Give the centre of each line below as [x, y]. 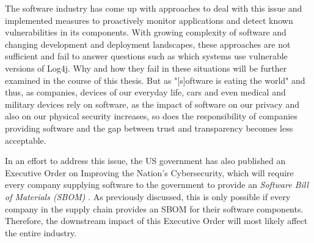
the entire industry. [41, 232]
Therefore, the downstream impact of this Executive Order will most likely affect [156, 221]
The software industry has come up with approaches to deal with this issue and [154, 8]
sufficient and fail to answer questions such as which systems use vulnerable [146, 56]
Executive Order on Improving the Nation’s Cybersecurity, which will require [149, 172]
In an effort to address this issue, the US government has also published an [145, 161]
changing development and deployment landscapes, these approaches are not [148, 44]
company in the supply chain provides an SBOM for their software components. [154, 208]
